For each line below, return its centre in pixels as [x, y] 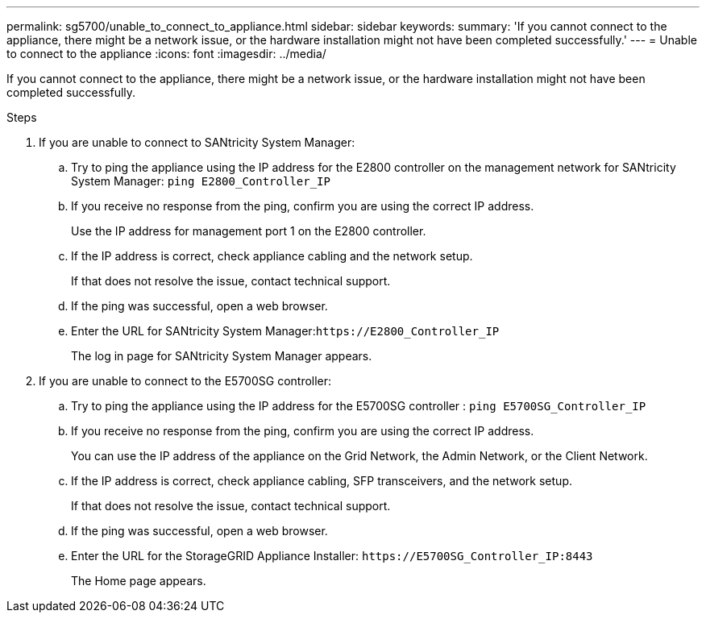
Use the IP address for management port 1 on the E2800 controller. [249, 231]
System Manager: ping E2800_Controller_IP [201, 181]
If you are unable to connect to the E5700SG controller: [185, 381]
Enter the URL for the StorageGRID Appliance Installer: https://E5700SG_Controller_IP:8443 [332, 556]
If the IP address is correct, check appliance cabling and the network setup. [272, 256]
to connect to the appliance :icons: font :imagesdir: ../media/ [166, 54]
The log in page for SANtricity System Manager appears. [222, 356]
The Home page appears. [139, 581]
